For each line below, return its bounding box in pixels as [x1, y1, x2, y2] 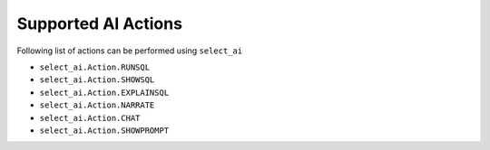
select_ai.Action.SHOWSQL [39, 75, 155, 85]
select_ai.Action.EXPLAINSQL [39, 87, 170, 98]
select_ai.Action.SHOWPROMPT [39, 125, 170, 136]
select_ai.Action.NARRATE [39, 100, 155, 110]
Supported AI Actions [16, 14, 183, 33]
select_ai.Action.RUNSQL [39, 61, 150, 72]
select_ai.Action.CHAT [39, 113, 141, 123]
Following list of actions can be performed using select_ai [16, 45, 243, 56]
